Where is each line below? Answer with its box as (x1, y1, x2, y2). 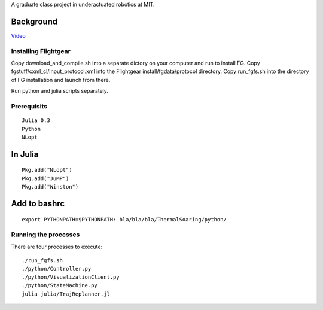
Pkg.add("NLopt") (22, 166, 72, 174)
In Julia (11, 149, 39, 159)
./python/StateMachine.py (22, 282, 98, 289)
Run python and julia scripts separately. (11, 87, 109, 95)
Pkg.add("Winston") (22, 183, 79, 190)
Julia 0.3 (22, 117, 50, 124)
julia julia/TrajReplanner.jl (22, 290, 111, 297)
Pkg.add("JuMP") (22, 175, 69, 182)
